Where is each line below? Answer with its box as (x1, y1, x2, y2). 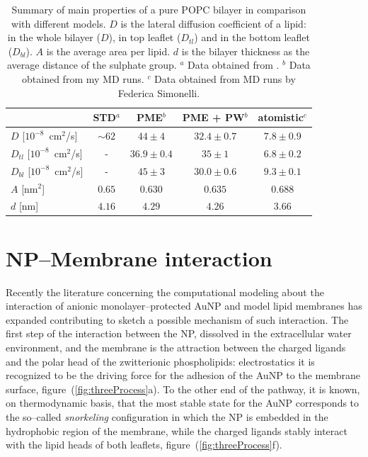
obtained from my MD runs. (22, 71, 144, 86)
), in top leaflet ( (108, 30, 181, 45)
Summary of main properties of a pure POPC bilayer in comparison (11, 2, 306, 16)
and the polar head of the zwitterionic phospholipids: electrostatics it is (6, 354, 315, 368)
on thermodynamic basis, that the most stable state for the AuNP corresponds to (6, 395, 360, 410)
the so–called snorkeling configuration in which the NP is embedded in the (6, 409, 328, 424)
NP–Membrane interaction (6, 243, 272, 272)
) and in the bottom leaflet (194, 30, 311, 45)
